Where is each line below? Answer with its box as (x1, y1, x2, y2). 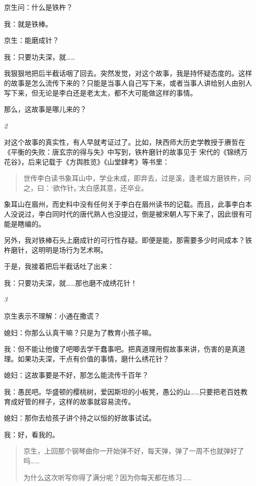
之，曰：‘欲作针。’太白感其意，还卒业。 (23, 182, 148, 193)
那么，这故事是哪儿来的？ (4, 104, 87, 114)
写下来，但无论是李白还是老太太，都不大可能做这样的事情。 (4, 87, 197, 97)
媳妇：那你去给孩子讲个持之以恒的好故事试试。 (4, 413, 156, 423)
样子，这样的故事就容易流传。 (38, 396, 135, 406)
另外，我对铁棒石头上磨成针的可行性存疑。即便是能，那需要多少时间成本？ (4, 235, 245, 245)
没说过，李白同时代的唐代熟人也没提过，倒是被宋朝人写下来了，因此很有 (10, 208, 245, 219)
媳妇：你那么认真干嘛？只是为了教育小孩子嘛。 (4, 327, 156, 337)
